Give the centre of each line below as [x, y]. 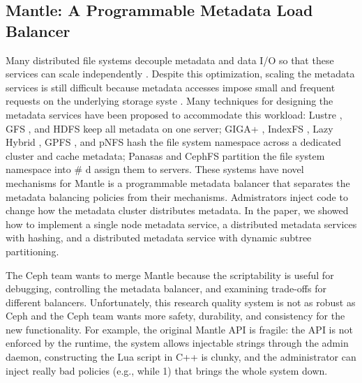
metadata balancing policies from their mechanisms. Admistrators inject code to [177, 196]
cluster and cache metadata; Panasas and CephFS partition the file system [165, 155]
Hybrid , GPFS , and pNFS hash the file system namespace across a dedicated [174, 142]
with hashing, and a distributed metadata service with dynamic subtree [159, 238]
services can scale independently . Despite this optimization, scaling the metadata [180, 74]
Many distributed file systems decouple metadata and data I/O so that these [170, 60]
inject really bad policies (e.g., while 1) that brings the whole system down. [167, 370]
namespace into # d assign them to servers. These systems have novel [155, 169]
